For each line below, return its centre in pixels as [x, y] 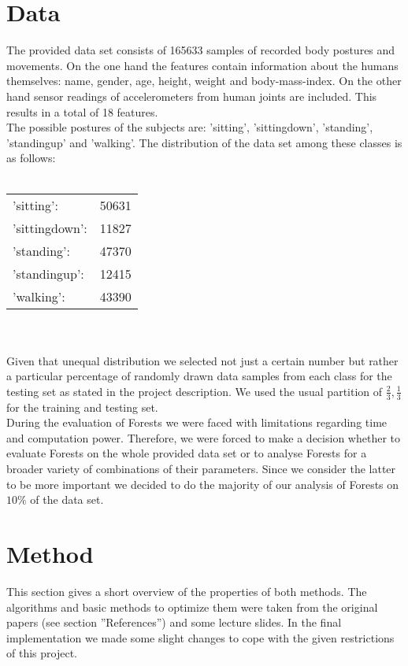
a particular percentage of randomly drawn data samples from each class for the [199, 376]
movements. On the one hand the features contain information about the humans [202, 65]
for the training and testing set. [82, 407]
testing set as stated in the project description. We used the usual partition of [195, 391]
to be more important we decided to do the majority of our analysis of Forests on [203, 484]
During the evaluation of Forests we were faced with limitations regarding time [197, 422]
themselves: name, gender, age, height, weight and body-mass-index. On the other [204, 81]
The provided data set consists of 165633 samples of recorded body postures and [201, 50]
